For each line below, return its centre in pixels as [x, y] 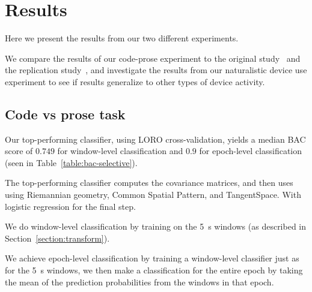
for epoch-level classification [251, 151]
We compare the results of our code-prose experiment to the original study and [153, 58]
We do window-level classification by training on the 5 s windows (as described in [156, 226]
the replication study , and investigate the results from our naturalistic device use [156, 70]
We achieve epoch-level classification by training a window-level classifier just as [152, 258]
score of [19, 151]
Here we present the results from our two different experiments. [122, 38]
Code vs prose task [65, 114]
